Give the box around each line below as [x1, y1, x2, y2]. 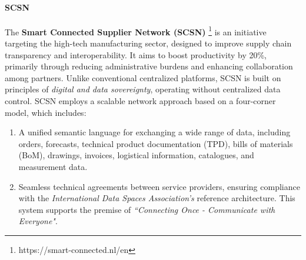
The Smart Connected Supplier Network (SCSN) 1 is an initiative [5, 24, 267, 38]
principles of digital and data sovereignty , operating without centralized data [5, 83, 281, 95]
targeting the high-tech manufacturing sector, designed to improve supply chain [5, 37, 292, 49]
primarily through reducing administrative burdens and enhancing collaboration [5, 60, 293, 72]
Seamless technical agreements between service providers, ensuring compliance [18, 180, 300, 192]
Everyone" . [18, 215, 58, 227]
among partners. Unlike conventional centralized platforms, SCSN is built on [5, 71, 281, 84]
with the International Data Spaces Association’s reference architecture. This [18, 192, 295, 204]
